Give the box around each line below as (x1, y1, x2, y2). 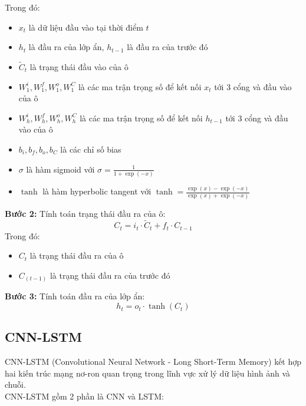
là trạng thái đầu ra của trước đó (50, 269, 170, 281)
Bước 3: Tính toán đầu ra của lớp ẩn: (5, 290, 145, 302)
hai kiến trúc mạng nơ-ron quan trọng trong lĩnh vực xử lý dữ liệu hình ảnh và (5, 367, 291, 379)
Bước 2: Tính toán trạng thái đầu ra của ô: (5, 207, 166, 219)
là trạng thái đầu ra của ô (29, 249, 124, 262)
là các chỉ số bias (60, 143, 121, 155)
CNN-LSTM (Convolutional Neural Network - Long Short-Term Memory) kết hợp (5, 355, 302, 368)
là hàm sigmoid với (26, 163, 95, 175)
